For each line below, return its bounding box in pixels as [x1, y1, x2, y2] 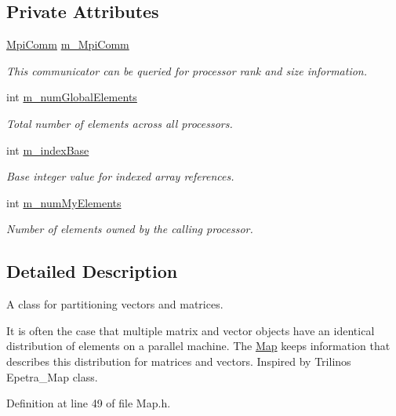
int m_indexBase [6, 141, 89, 158]
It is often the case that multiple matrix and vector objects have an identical [6, 322, 375, 338]
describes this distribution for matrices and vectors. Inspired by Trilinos [6, 352, 351, 369]
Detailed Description [6, 259, 178, 283]
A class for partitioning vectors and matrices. [6, 296, 223, 312]
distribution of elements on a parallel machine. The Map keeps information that [6, 338, 391, 354]
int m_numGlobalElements [6, 89, 137, 105]
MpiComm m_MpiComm [6, 36, 129, 53]
